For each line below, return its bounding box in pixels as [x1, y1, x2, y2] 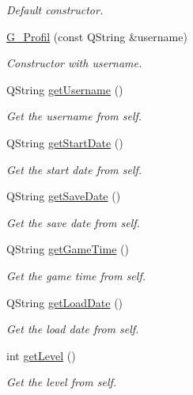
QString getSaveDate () [6, 188, 121, 204]
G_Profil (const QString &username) [6, 28, 187, 44]
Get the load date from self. [6, 321, 139, 337]
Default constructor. [6, 2, 104, 17]
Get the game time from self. [6, 267, 146, 283]
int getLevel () [6, 347, 76, 363]
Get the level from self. [6, 374, 117, 390]
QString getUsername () [6, 81, 123, 97]
